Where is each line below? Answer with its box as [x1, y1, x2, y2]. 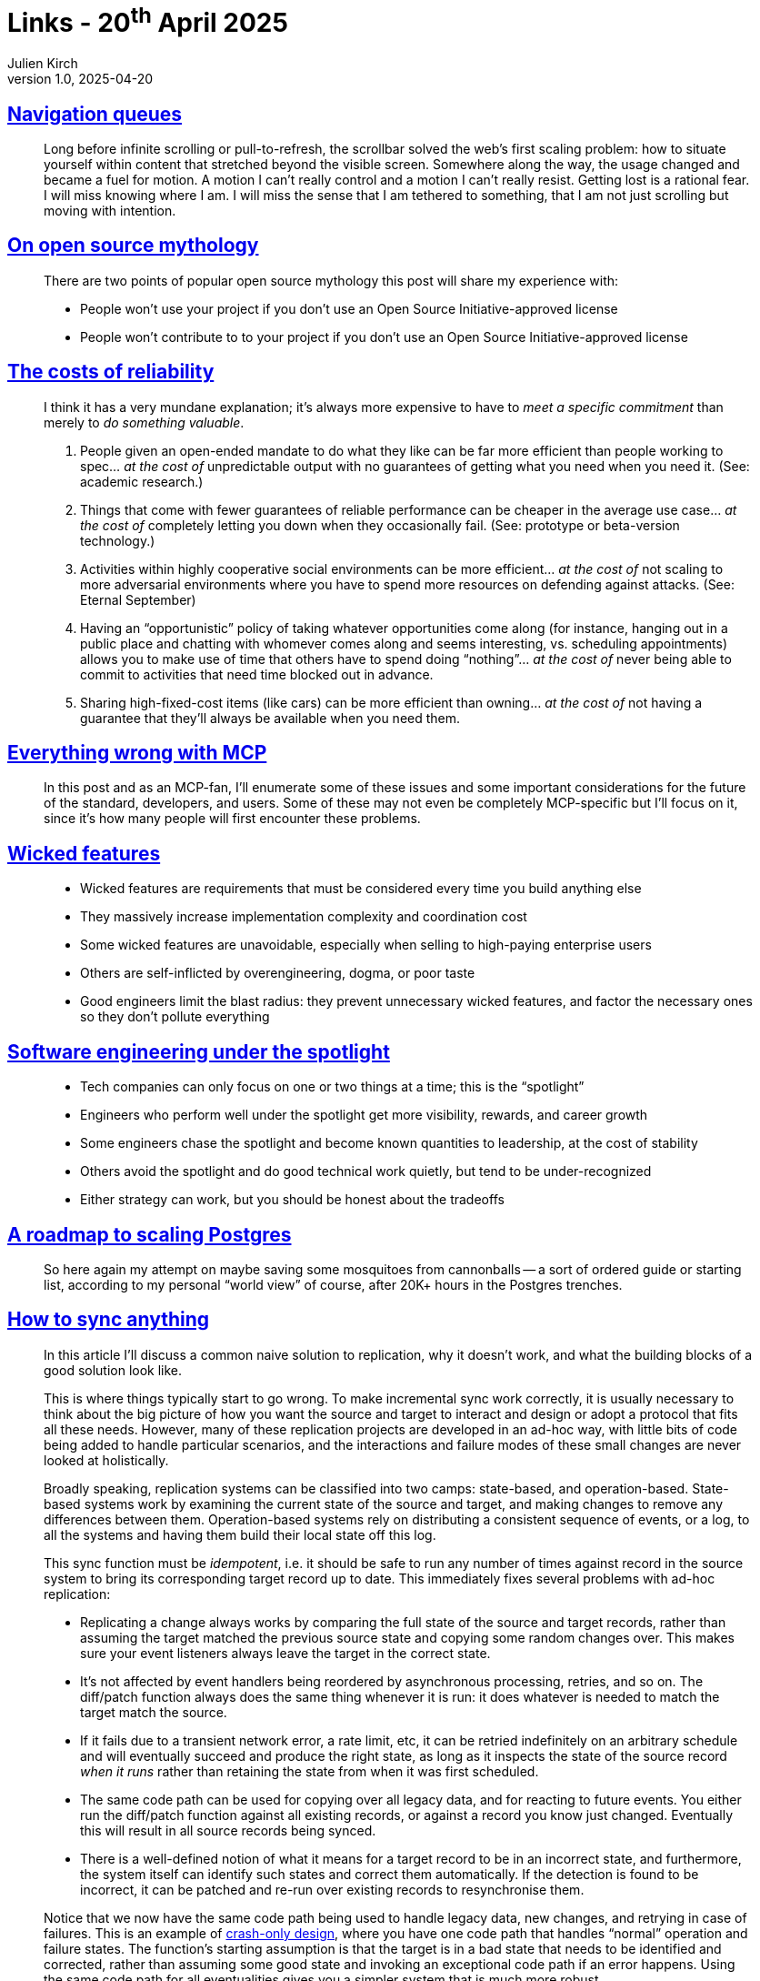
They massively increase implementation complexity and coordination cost [80, 909, 527, 925]
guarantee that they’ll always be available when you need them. [80, 709, 461, 726]
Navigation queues [7, 102, 183, 126]
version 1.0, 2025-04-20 [7, 71, 154, 87]
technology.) [80, 532, 155, 548]
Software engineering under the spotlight [7, 1040, 390, 1063]
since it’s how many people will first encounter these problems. [44, 810, 421, 827]
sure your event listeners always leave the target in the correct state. [80, 1644, 491, 1661]
